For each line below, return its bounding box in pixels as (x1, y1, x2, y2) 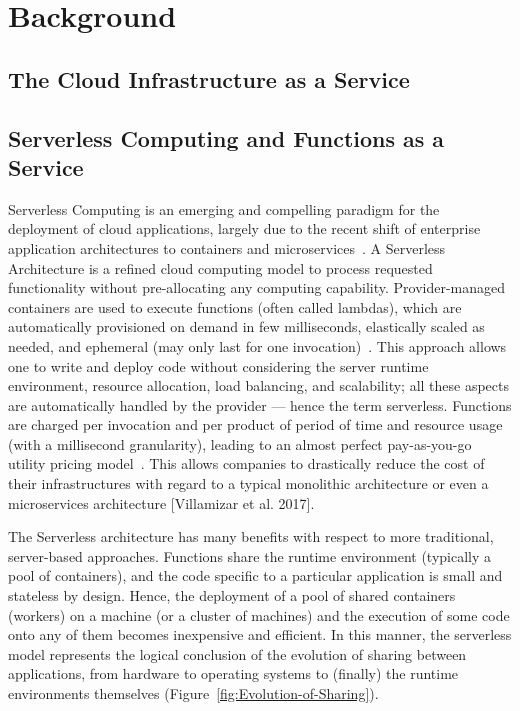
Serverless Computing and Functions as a (8, 122, 445, 153)
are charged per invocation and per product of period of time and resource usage (8, 414, 503, 435)
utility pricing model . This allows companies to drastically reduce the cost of (8, 453, 485, 474)
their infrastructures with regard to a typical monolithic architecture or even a (8, 473, 489, 494)
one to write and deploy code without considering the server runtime (8, 355, 429, 376)
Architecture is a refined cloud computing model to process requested (8, 257, 433, 278)
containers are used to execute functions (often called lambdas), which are (8, 296, 462, 317)
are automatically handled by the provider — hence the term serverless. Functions (8, 394, 512, 415)
